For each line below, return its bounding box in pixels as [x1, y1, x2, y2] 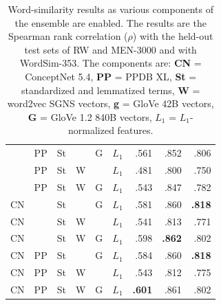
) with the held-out [132, 29, 213, 43]
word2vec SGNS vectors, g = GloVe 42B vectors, [7, 96, 214, 111]
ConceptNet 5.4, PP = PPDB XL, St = [25, 69, 197, 83]
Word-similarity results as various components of [8, 2, 213, 16]
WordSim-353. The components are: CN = [19, 56, 202, 70]
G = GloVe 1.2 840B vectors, [28, 109, 152, 124]
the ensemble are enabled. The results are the [14, 15, 207, 30]
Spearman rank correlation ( [8, 29, 128, 43]
